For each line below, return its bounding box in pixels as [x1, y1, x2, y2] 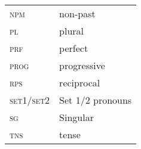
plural [59, 24, 84, 38]
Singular [59, 110, 94, 124]
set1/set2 [10, 93, 50, 107]
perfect [59, 41, 88, 55]
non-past [59, 7, 96, 20]
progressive [59, 58, 105, 72]
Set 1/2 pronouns [59, 93, 132, 107]
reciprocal [59, 76, 100, 89]
